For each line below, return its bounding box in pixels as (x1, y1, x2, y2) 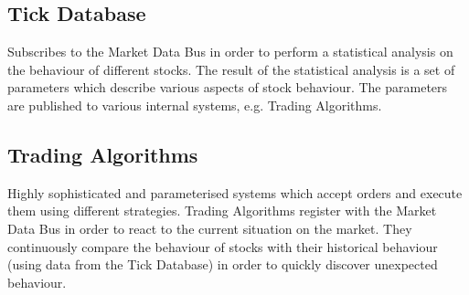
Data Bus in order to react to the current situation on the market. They (7, 218, 412, 237)
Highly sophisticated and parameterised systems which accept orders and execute (7, 183, 463, 202)
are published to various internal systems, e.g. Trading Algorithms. (7, 95, 382, 114)
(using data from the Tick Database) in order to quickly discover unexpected (7, 255, 438, 274)
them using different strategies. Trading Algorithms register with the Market (7, 201, 437, 220)
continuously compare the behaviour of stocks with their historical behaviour (7, 237, 438, 256)
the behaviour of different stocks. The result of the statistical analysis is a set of (7, 59, 455, 79)
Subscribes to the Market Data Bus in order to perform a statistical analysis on (7, 42, 453, 61)
